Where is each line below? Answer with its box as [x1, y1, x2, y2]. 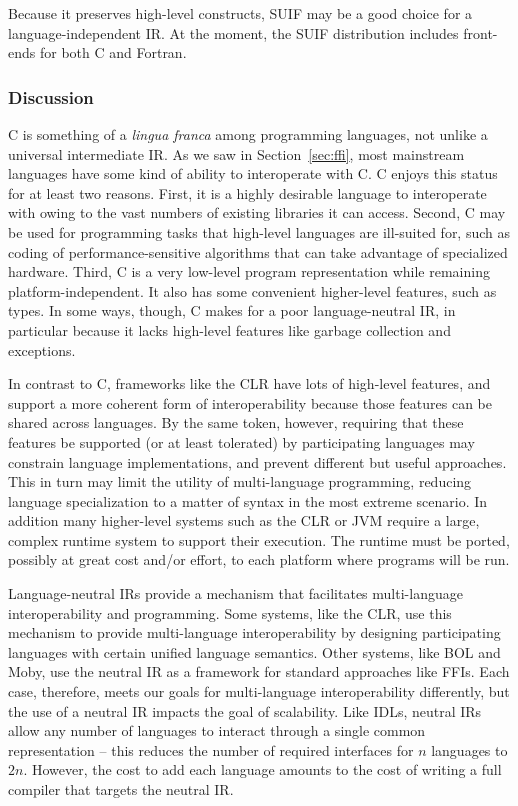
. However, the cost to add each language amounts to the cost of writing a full [23, 759, 502, 780]
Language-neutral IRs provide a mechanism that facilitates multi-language [8, 583, 463, 604]
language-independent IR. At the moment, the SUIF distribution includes [8, 22, 459, 43]
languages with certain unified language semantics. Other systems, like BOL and [8, 641, 501, 662]
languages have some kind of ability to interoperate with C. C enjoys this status [8, 163, 498, 184]
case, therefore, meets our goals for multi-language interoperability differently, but [8, 681, 510, 702]
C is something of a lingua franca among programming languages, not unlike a [8, 124, 488, 144]
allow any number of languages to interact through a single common [8, 720, 426, 741]
